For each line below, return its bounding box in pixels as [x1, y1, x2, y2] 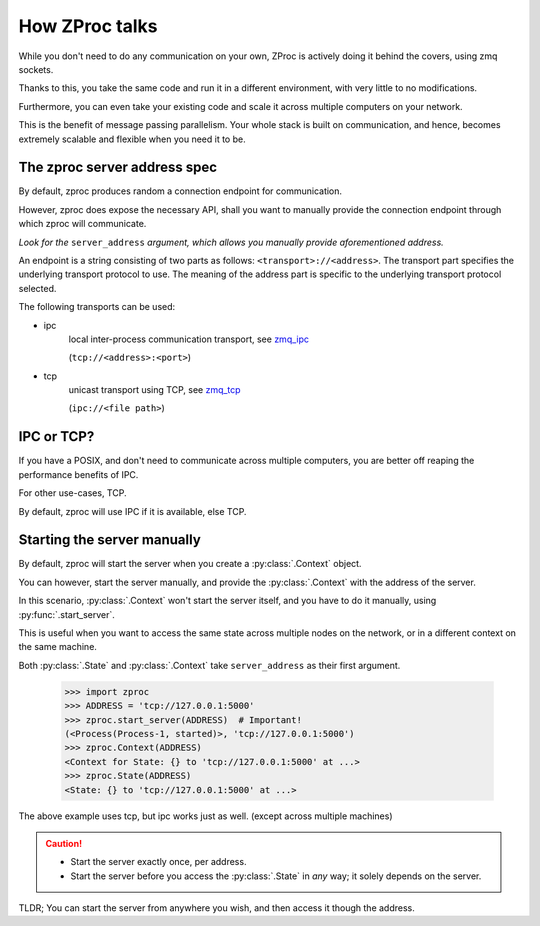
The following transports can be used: [18, 301, 176, 313]
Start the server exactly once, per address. [70, 856, 247, 868]
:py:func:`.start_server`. [18, 608, 115, 620]
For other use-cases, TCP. [18, 487, 127, 499]
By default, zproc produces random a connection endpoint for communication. [18, 185, 343, 197]
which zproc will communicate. [18, 218, 147, 230]
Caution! [45, 837, 83, 849]
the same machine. [18, 641, 97, 653]
